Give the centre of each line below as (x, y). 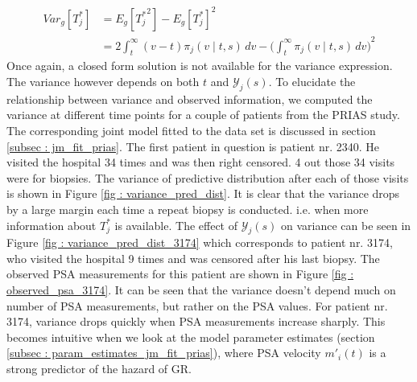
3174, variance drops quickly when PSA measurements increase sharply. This (196, 321)
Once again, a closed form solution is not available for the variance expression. (200, 66)
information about (52, 225)
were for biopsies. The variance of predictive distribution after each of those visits (208, 177)
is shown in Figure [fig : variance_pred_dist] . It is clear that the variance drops (203, 193)
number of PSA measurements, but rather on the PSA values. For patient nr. (197, 305)
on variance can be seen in (346, 225)
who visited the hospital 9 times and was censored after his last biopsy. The (193, 258)
